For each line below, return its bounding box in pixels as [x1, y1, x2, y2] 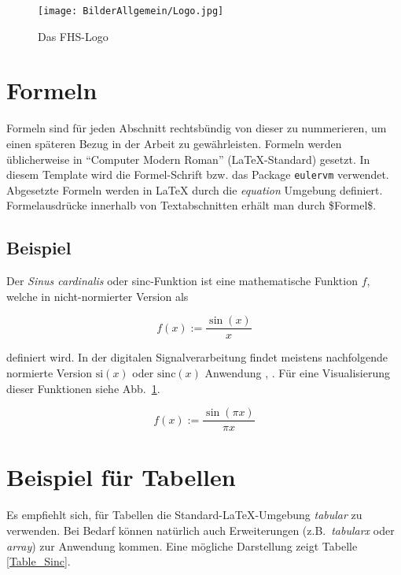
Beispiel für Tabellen [6, 461, 236, 493]
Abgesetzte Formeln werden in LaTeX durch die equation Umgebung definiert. [6, 181, 383, 198]
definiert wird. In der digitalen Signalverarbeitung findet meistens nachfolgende [6, 349, 388, 365]
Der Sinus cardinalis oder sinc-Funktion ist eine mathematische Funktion [6, 273, 358, 289]
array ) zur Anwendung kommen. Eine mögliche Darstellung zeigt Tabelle [6, 537, 358, 554]
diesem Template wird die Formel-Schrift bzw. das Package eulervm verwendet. [6, 166, 389, 183]
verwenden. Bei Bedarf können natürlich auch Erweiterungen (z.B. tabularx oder [6, 522, 395, 539]
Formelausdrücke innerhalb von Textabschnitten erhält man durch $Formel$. [6, 197, 377, 213]
